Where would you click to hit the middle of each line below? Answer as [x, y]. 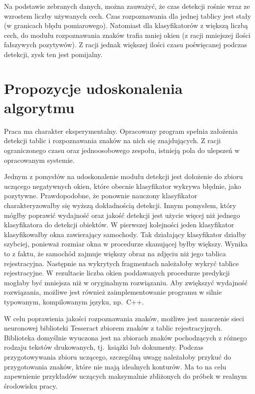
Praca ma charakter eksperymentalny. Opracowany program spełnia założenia [121, 131]
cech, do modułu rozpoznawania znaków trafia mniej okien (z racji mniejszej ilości [127, 35]
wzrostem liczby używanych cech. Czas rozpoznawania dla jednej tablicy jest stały [127, 15]
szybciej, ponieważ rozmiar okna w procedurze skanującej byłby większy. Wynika [126, 244]
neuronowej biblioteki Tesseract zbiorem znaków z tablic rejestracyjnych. [113, 328]
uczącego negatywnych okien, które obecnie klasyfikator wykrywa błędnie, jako [123, 186]
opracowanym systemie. [39, 160]
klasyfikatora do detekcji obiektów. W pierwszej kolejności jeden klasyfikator [119, 225]
